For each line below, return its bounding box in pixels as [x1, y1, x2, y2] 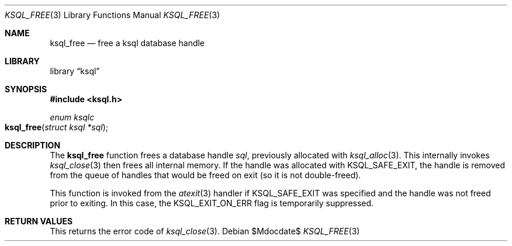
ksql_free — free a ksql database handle [50, 38, 205, 48]
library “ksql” [50, 66, 100, 76]
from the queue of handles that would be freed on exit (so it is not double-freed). [50, 170, 361, 180]
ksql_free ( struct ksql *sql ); [5, 122, 108, 132]
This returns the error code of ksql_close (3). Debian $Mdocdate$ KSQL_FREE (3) [50, 226, 360, 236]
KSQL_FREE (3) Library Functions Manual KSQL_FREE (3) [5, 10, 220, 20]
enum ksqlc [50, 112, 95, 122]
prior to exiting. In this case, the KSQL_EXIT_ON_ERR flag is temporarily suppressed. [50, 198, 374, 208]
